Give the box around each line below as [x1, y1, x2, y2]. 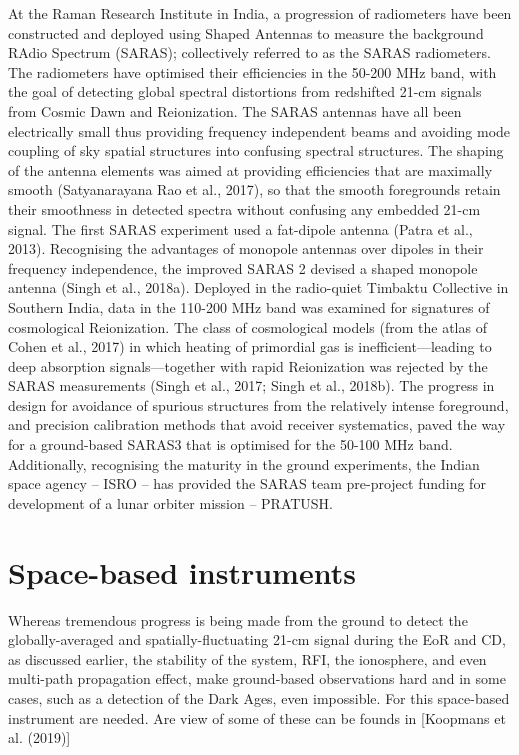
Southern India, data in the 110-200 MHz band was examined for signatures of [8, 296, 490, 317]
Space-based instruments [8, 551, 356, 592]
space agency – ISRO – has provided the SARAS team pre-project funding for [8, 473, 486, 494]
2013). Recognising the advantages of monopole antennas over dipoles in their [8, 238, 484, 259]
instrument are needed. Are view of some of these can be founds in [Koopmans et [8, 707, 506, 728]
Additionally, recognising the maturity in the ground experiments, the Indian [8, 453, 480, 474]
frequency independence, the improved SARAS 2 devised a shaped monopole [8, 257, 478, 278]
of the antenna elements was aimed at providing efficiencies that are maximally [8, 159, 493, 180]
